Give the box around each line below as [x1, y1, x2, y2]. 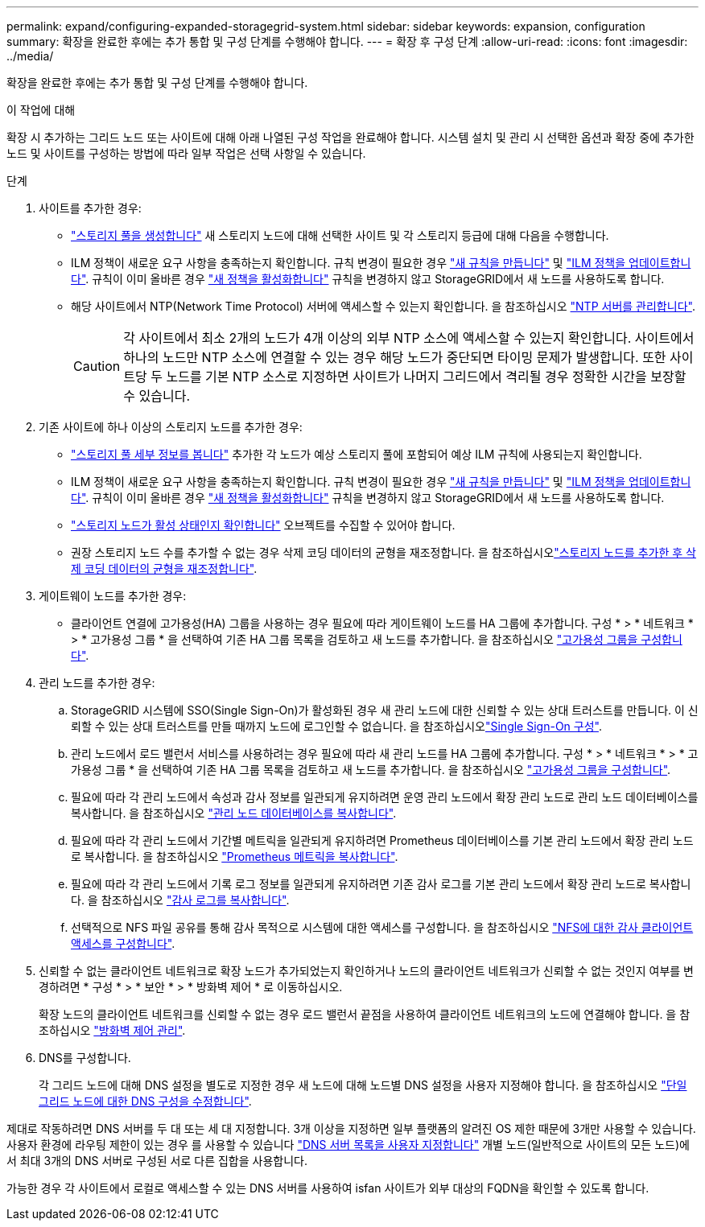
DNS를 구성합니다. [39, 1051, 131, 1064]
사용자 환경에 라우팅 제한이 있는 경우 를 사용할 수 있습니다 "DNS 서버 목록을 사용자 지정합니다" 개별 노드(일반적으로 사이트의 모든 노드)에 [6, 1138, 690, 1151]
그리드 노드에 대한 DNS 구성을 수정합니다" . [39, 1094, 252, 1108]
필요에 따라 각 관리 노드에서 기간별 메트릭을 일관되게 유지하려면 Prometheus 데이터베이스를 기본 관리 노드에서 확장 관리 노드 [71, 834, 694, 847]
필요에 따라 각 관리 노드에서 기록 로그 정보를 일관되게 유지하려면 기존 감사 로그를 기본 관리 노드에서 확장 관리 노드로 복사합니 [71, 877, 691, 891]
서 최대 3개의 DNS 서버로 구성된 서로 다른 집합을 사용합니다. [6, 1154, 307, 1167]
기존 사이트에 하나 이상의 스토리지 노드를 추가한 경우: [39, 420, 303, 434]
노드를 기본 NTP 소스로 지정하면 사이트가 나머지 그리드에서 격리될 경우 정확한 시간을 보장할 [166, 369, 686, 385]
